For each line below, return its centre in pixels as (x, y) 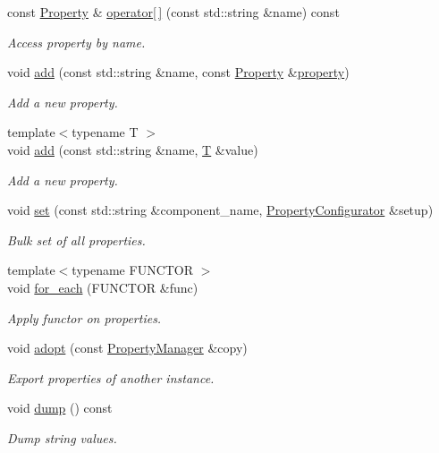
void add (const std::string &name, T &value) (133, 149)
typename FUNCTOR (133, 270)
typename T (105, 132)
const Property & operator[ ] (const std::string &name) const (173, 12)
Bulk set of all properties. (76, 239)
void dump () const (60, 408)
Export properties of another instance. (111, 377)
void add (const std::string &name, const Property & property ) (178, 72)
